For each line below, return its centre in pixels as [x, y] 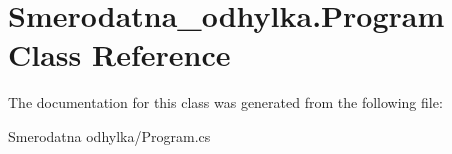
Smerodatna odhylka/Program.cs [109, 135]
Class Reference [119, 54]
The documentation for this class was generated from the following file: [225, 102]
